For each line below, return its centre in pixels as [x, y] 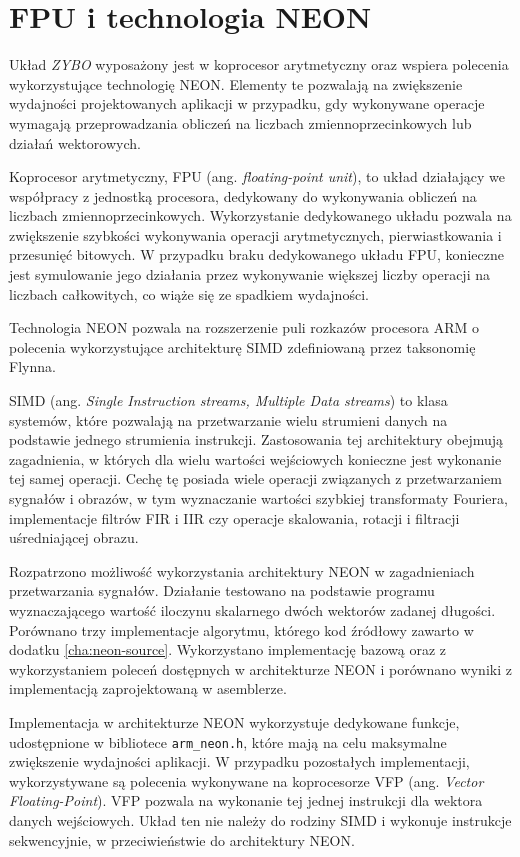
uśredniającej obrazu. [74, 537]
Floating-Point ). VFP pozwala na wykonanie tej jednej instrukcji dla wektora [246, 800]
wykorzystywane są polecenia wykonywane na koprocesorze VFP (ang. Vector [246, 780]
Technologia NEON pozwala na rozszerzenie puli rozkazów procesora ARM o [244, 327]
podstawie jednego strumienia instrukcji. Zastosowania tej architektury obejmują [256, 439]
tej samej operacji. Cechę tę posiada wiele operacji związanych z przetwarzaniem [255, 478]
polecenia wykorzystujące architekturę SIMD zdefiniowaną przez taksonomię [242, 346]
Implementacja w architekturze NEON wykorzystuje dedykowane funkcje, [234, 721]
